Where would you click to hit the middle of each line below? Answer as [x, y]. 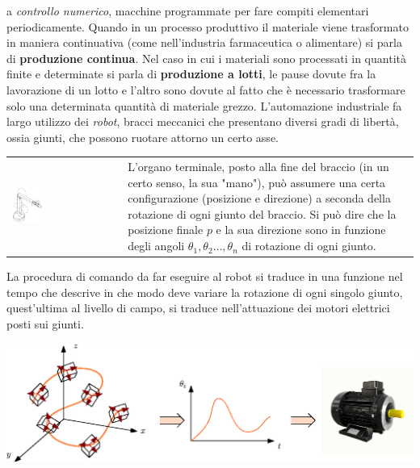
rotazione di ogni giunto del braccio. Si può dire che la [262, 213]
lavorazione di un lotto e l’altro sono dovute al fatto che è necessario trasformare [206, 89]
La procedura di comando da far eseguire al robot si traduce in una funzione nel [205, 276]
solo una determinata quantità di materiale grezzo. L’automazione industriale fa [204, 105]
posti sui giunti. [45, 323]
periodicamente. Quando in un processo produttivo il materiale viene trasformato [208, 26]
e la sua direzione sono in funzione [301, 230]
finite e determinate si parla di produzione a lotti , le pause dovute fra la [191, 74]
